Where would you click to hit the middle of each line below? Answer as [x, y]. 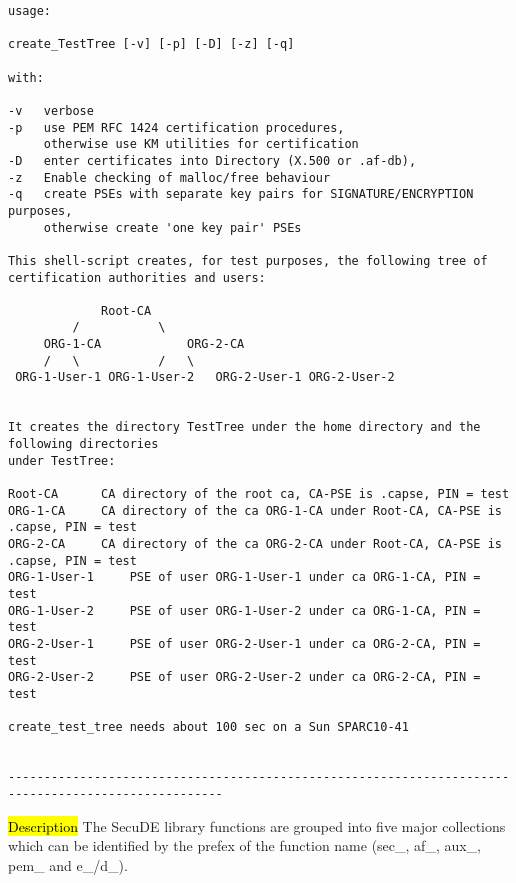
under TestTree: [62, 460]
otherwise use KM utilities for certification [201, 144]
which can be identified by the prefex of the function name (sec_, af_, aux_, [245, 845]
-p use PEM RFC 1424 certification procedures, [176, 127]
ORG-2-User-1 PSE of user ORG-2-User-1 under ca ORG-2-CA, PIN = [244, 643]
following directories [83, 444]
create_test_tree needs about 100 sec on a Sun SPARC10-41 [208, 727]
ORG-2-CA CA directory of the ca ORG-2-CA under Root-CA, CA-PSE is [255, 544]
